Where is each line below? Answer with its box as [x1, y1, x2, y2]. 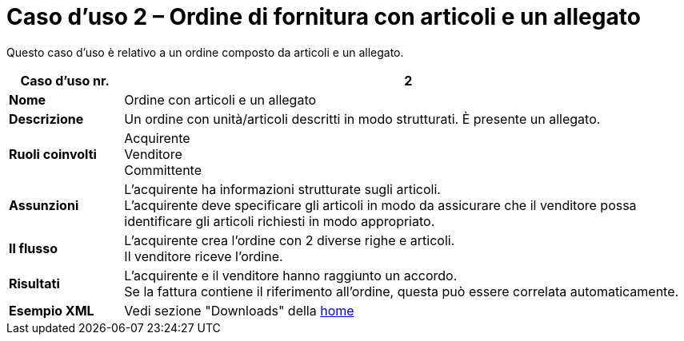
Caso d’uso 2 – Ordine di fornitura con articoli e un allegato [6, 3, 641, 30]
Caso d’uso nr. [20, 72, 110, 89]
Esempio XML [9, 302, 94, 319]
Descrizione [9, 110, 84, 127]
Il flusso [9, 240, 58, 256]
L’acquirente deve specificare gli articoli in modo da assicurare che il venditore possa [124, 196, 637, 213]
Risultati [9, 275, 60, 291]
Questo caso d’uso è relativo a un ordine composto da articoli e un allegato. [6, 45, 404, 59]
